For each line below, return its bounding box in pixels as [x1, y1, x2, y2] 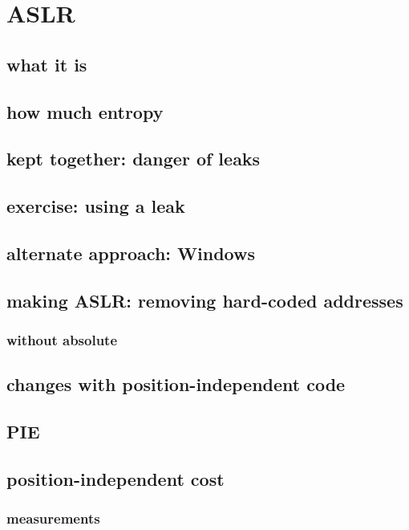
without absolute [6, 329, 118, 349]
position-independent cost [6, 466, 225, 491]
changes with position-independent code [6, 372, 346, 397]
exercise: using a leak [6, 194, 185, 218]
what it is [6, 51, 87, 76]
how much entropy [6, 99, 164, 124]
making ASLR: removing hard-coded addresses [6, 287, 403, 312]
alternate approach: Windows [6, 240, 255, 265]
